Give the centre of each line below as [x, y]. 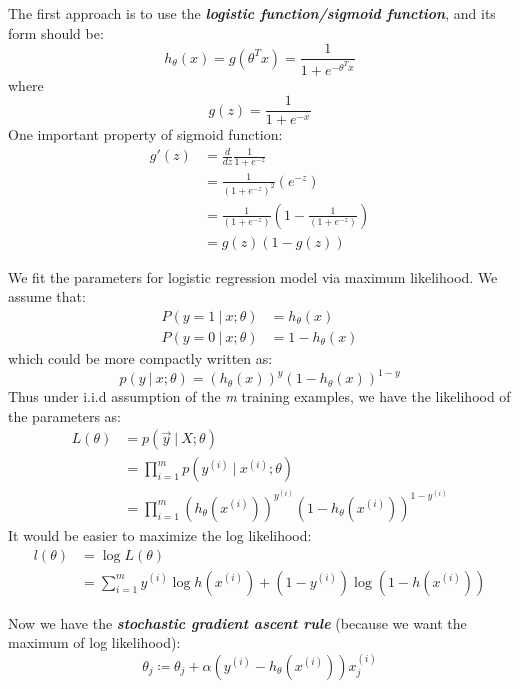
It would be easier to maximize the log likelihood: [160, 534]
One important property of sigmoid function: [145, 134]
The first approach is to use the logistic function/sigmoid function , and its [252, 13]
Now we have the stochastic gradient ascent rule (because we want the [237, 622]
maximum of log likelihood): [94, 642]
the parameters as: [64, 415]
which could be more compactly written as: [140, 358]
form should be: [56, 32]
